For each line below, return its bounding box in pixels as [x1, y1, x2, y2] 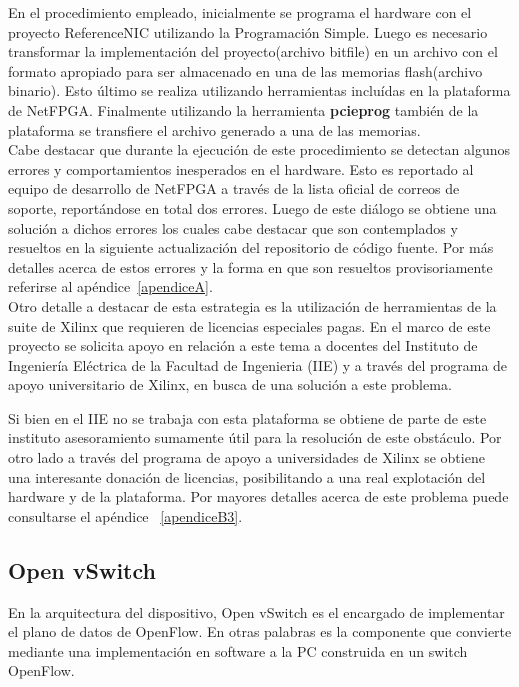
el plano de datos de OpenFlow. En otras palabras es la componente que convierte [8, 621, 512, 642]
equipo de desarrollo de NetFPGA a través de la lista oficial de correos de [8, 178, 460, 199]
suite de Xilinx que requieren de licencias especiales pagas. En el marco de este [8, 315, 491, 336]
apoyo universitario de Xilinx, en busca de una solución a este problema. [8, 374, 452, 395]
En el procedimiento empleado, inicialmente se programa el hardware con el [8, 2, 472, 22]
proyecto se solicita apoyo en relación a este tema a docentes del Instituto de [8, 335, 478, 356]
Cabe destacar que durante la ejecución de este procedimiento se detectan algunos [8, 139, 511, 160]
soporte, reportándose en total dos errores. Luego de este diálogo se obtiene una [8, 197, 497, 218]
